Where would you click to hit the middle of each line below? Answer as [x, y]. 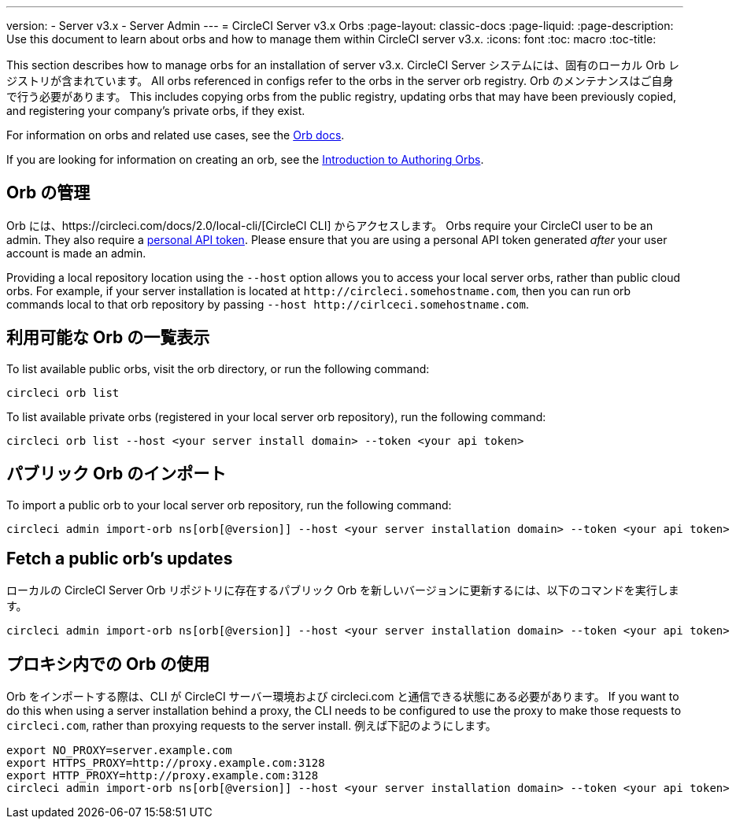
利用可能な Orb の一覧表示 [108, 338]
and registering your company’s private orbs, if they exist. [156, 111]
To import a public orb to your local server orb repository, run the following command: [229, 505]
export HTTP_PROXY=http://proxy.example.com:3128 [163, 776]
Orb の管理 [48, 193]
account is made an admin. [76, 253]
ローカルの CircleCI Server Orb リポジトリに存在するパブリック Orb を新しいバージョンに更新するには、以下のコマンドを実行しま [343, 590]
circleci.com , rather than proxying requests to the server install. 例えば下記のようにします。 [251, 726]
